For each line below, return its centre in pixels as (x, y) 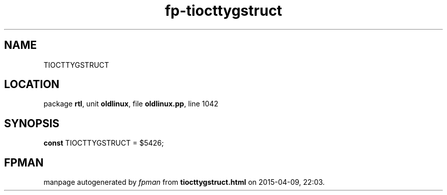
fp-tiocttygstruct (224, 11)
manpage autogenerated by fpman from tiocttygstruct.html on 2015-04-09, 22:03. (184, 182)
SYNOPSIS (32, 123)
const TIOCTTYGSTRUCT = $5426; (104, 143)
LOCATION (32, 85)
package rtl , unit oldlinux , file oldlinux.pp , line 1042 (131, 104)
